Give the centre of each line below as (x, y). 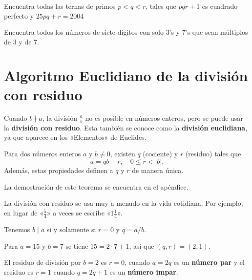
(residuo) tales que (213, 153)
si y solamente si (71, 229)
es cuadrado (220, 6)
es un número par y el (209, 262)
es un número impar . (144, 271)
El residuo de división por (42, 262)
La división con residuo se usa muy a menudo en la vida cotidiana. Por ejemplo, (124, 203)
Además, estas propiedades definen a (59, 170)
